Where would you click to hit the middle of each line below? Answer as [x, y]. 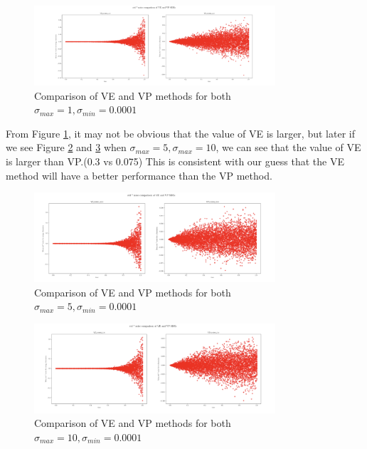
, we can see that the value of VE [288, 147]
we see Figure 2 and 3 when [66, 147]
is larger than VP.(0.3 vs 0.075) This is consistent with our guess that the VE [175, 161]
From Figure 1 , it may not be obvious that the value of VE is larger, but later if [180, 133]
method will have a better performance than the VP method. [139, 175]
